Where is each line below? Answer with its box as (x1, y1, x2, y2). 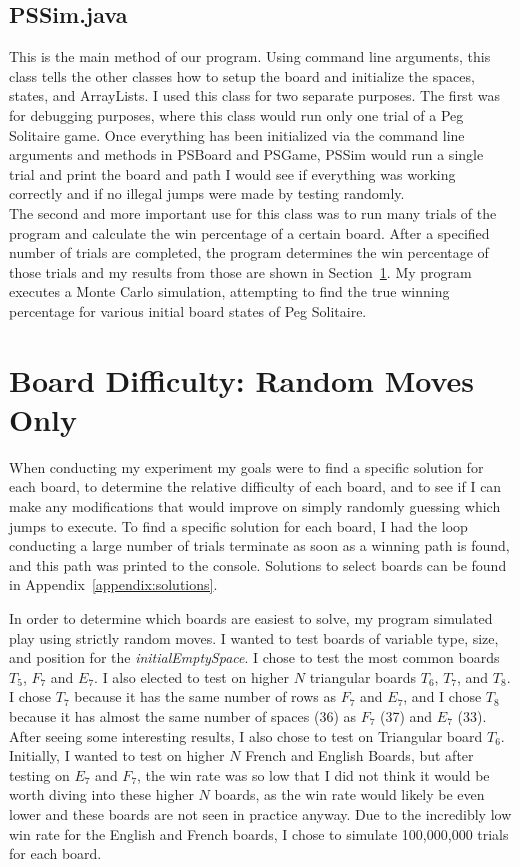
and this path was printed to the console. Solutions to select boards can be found (9, 554, 507, 575)
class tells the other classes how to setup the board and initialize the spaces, (9, 65, 475, 86)
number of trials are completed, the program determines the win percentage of (9, 242, 489, 263)
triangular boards (309, 666, 417, 687)
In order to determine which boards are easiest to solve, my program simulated (9, 607, 493, 628)
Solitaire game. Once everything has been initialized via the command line (9, 124, 465, 145)
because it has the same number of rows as (74, 686, 336, 707)
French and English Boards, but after (245, 745, 474, 766)
